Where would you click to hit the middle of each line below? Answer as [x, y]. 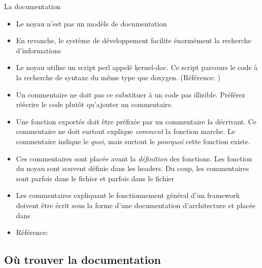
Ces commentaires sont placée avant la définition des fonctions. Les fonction [134, 158]
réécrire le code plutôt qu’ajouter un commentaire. [94, 104]
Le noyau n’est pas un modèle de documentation [91, 23]
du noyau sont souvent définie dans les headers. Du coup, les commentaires [133, 168]
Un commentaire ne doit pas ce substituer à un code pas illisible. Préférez [130, 94]
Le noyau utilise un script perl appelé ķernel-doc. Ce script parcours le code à [137, 67]
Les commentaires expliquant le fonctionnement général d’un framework [128, 195]
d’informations [39, 50]
